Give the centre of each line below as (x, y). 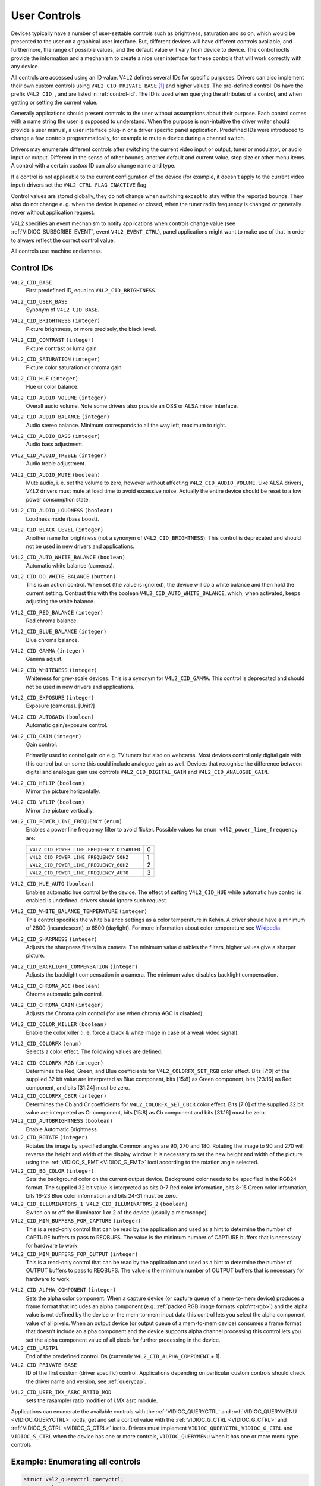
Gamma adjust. (44, 659)
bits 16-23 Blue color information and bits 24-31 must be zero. (102, 1195)
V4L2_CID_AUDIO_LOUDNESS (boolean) (62, 511)
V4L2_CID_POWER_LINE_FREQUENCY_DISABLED (85, 849)
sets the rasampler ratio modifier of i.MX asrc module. (92, 1400)
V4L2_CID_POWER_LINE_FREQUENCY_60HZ (79, 865)
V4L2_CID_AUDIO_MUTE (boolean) (56, 475)
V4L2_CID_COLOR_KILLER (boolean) (59, 1024)
